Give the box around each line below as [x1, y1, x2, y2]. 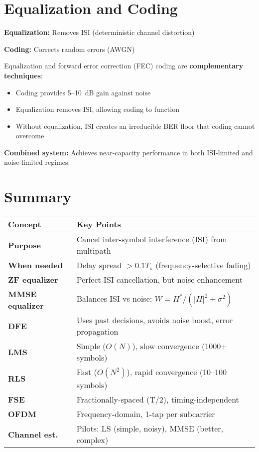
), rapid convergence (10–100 [127, 366, 227, 378]
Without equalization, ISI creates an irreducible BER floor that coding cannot [15, 120, 255, 131]
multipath [76, 245, 111, 257]
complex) [76, 434, 109, 446]
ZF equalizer [8, 274, 58, 286]
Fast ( [76, 366, 97, 378]
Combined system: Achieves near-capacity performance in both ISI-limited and [4, 147, 253, 157]
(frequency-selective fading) [155, 259, 251, 271]
